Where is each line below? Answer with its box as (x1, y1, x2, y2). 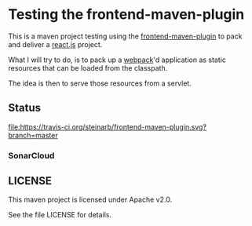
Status (8, 101, 42, 115)
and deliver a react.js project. (8, 39, 103, 49)
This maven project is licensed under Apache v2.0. (8, 195, 173, 205)
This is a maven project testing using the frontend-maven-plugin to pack (8, 31, 243, 41)
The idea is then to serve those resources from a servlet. (8, 78, 192, 88)
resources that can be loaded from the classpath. (8, 63, 168, 72)
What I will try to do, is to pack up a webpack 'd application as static (8, 55, 226, 64)
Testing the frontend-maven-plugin (8, 5, 245, 24)
